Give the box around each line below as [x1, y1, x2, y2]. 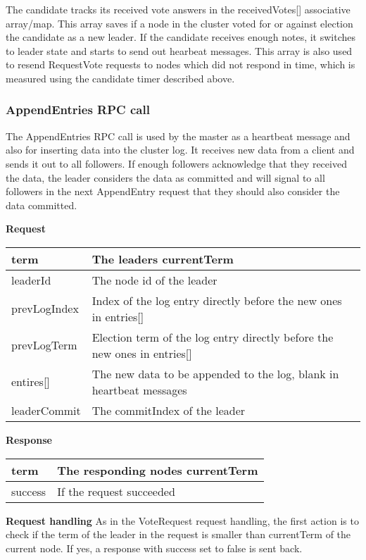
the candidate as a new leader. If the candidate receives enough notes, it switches [6, 30, 356, 44]
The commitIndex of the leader [91, 402, 246, 418]
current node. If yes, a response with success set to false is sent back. [6, 540, 303, 555]
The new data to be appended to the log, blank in [91, 365, 339, 382]
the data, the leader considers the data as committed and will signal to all [6, 170, 325, 185]
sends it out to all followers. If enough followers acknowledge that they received [6, 156, 347, 170]
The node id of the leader [91, 271, 217, 288]
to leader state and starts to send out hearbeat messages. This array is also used [6, 43, 353, 58]
